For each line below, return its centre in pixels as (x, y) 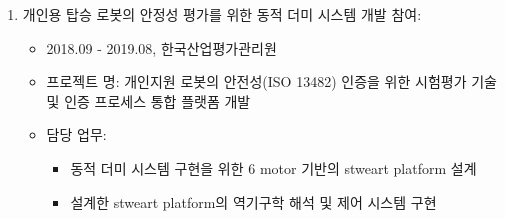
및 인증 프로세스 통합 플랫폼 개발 (148, 100)
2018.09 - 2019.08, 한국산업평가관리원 (161, 47)
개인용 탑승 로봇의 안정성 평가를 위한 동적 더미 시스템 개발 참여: (222, 14)
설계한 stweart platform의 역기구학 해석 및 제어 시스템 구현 (253, 201)
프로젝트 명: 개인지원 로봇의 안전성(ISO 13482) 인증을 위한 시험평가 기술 (271, 81)
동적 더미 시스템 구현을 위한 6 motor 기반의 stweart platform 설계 (273, 167)
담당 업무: (76, 134)
